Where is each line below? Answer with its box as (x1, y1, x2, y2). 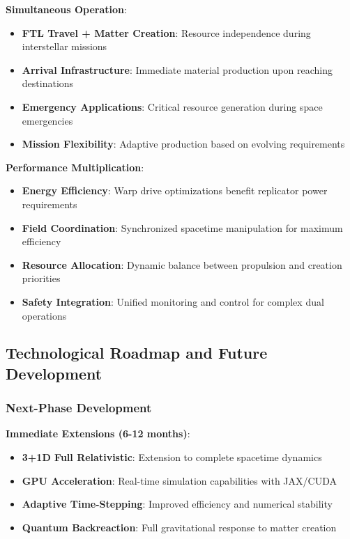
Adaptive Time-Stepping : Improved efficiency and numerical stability (22, 497, 333, 511)
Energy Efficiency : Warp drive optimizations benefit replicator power (22, 183, 328, 198)
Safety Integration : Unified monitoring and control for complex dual (22, 294, 324, 308)
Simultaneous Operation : (6, 2, 127, 16)
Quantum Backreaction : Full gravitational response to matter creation (22, 520, 337, 534)
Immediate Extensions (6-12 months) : (6, 426, 190, 441)
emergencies (22, 113, 73, 127)
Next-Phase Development (6, 399, 152, 416)
